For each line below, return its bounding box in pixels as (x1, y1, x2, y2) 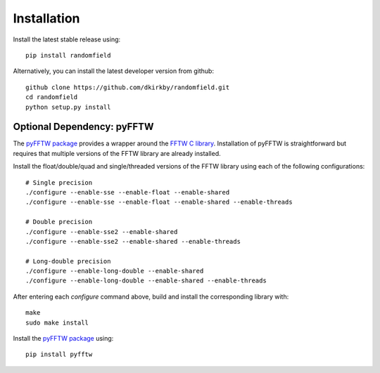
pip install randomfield (25, 51, 111, 59)
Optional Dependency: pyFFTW (13, 121, 154, 133)
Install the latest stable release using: (13, 35, 121, 44)
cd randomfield (25, 93, 78, 101)
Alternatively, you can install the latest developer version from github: (13, 67, 215, 75)
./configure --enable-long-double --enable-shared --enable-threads (25, 277, 267, 284)
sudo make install (25, 318, 89, 327)
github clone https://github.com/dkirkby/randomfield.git (25, 83, 230, 91)
